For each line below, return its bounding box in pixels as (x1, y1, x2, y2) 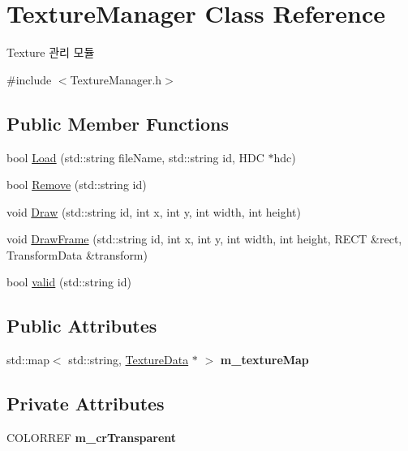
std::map (6, 351, 49, 368)
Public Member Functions (6, 110, 229, 135)
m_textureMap (220, 351, 309, 368)
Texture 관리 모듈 (6, 44, 95, 61)
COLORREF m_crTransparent (6, 429, 177, 446)
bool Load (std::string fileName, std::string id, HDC (6, 148, 264, 165)
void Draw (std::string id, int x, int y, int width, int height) (6, 203, 301, 220)
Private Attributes (6, 391, 165, 416)
